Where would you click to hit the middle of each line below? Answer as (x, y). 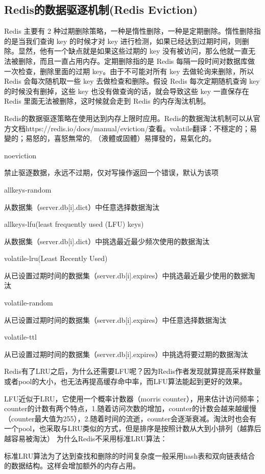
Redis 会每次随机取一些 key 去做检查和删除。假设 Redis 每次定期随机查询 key (132, 81)
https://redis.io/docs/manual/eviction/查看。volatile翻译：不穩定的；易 (141, 128)
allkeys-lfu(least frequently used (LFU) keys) (74, 224)
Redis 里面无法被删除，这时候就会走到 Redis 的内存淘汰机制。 (107, 101)
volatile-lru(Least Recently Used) (56, 258)
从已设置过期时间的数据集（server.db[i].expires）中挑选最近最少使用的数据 (126, 275)
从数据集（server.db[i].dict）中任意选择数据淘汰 (82, 207)
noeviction (20, 155)
